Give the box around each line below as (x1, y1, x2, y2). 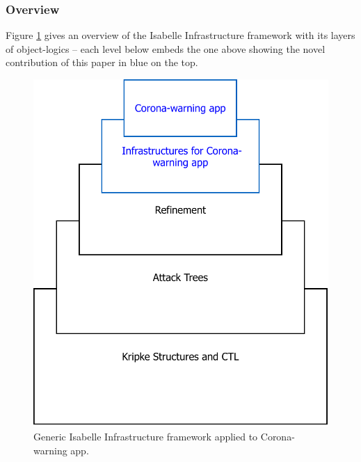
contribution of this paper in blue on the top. (6, 55, 198, 70)
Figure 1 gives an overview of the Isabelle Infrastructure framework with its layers (6, 28, 355, 42)
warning (33, 443, 67, 457)
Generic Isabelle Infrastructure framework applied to (33, 429, 258, 443)
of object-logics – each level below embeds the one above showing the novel (6, 41, 326, 56)
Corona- (260, 429, 295, 443)
